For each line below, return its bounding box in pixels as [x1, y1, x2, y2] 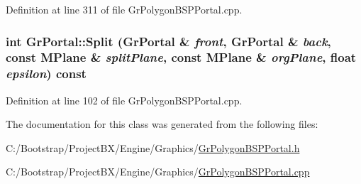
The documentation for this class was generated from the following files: [6, 117, 318, 131]
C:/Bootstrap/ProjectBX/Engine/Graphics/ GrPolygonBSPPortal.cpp [6, 164, 310, 179]
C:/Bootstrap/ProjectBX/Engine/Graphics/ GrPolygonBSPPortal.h [6, 140, 300, 155]
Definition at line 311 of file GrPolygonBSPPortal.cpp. [6, 2, 243, 16]
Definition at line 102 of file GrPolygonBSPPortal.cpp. [6, 92, 243, 107]
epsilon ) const [6, 65, 87, 82]
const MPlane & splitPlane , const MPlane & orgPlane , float [6, 48, 357, 66]
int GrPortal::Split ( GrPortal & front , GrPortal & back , [6, 32, 331, 50]
